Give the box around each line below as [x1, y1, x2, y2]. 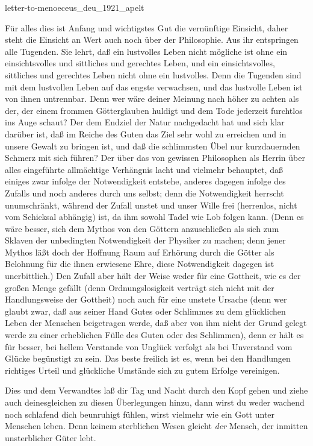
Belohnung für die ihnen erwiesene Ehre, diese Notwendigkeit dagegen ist [5, 257, 274, 270]
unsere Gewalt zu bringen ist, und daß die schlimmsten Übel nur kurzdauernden [5, 139, 300, 152]
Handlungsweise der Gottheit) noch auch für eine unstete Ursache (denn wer [5, 293, 287, 306]
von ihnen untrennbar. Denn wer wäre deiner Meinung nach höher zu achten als [5, 92, 299, 105]
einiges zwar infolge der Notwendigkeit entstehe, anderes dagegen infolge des [5, 175, 286, 187]
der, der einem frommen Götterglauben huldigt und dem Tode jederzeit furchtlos [5, 104, 303, 116]
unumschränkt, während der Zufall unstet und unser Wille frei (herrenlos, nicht [5, 198, 297, 211]
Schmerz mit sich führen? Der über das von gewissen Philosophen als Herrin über [5, 151, 305, 164]
